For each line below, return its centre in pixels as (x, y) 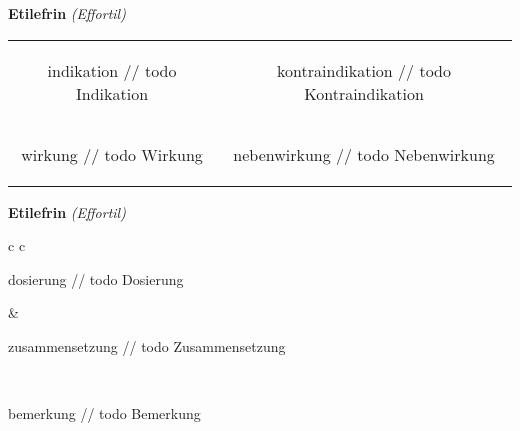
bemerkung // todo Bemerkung (104, 413)
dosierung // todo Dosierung (96, 278)
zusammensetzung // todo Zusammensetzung (147, 345)
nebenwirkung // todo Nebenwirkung (364, 154)
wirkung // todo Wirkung (112, 154)
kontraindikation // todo (364, 70)
